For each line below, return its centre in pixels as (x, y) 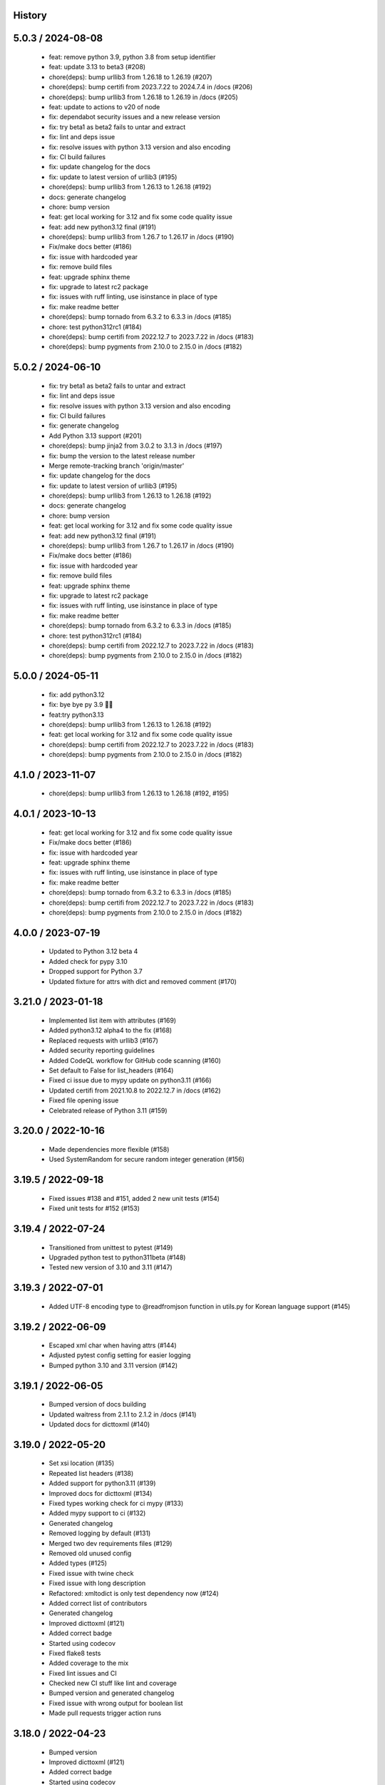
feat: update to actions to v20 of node (104, 106)
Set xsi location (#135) (82, 1463)
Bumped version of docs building (97, 1404)
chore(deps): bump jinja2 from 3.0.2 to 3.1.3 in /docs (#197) (135, 446)
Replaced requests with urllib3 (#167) (103, 1040)
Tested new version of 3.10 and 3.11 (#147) (111, 1267)
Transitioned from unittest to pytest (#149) (111, 1247)
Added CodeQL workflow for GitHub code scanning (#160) (135, 1060)
